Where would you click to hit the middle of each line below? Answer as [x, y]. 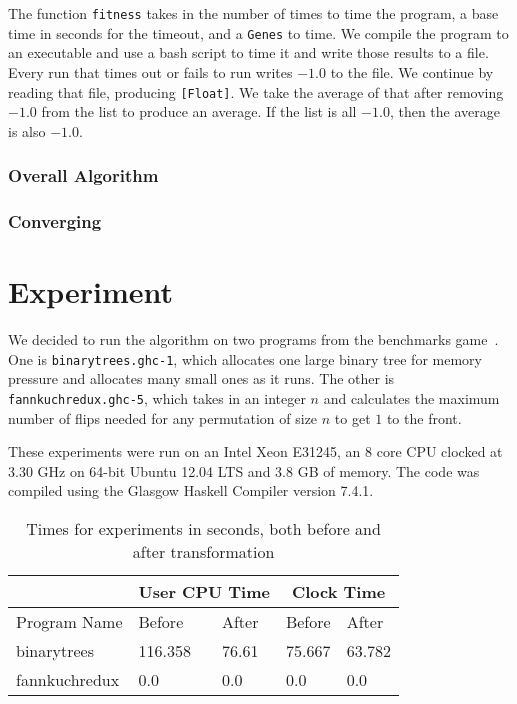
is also [27, 130]
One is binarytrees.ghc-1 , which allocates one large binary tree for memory [245, 358]
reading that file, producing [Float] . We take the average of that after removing [256, 91]
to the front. [424, 417]
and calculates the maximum [411, 398]
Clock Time [338, 592]
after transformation [203, 552]
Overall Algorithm [83, 175]
